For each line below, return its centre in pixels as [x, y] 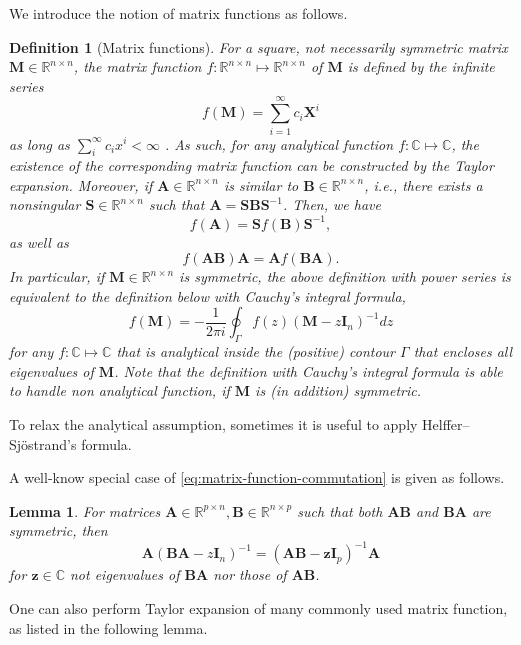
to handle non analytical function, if [119, 390]
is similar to [261, 184]
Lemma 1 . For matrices [85, 510]
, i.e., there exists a [423, 184]
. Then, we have [331, 204]
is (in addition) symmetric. [338, 390]
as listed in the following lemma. [108, 627]
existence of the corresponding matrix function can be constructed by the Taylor [251, 165]
